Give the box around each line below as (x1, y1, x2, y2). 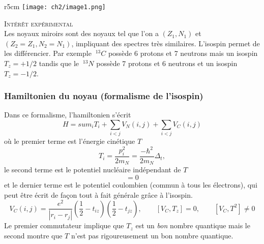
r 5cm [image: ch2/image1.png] (4, 1, 106, 11)
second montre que (4, 230, 63, 240)
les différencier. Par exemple (4, 48, 92, 58)
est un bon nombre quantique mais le (135, 220, 250, 231)
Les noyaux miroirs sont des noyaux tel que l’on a (4, 28, 159, 39)
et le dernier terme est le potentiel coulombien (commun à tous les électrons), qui (4, 179, 257, 190)
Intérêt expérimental (4, 18, 73, 28)
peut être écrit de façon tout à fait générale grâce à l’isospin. (4, 189, 193, 200)
